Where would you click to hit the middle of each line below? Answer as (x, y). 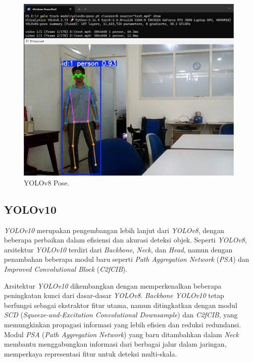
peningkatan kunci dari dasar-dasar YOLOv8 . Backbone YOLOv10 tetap (114, 295)
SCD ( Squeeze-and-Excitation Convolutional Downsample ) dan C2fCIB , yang (121, 315)
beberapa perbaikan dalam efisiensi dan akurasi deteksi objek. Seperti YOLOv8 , (126, 240)
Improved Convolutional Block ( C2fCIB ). (66, 269)
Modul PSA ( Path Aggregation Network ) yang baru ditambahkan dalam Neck (122, 334)
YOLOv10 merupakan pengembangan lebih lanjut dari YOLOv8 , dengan (114, 230)
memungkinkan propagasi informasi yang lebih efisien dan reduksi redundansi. (123, 324)
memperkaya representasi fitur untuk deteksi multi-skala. (91, 353)
